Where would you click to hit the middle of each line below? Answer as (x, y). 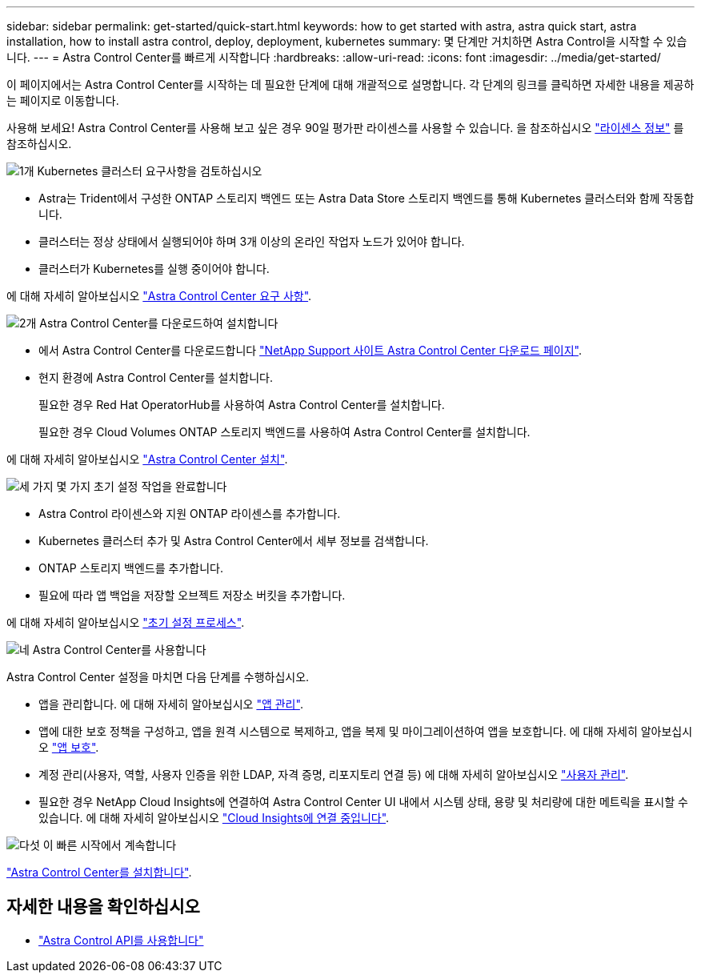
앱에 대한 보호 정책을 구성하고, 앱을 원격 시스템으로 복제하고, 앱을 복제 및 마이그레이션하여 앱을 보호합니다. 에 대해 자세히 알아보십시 (366, 731)
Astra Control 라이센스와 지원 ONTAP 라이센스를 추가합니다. (190, 514)
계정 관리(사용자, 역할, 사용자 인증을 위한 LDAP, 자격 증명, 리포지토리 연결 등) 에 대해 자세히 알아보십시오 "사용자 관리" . (334, 774)
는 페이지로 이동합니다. (63, 100)
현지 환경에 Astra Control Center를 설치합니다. (156, 377)
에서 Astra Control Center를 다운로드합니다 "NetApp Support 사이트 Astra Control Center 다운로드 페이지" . (310, 350)
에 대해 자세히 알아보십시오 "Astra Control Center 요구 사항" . (159, 296)
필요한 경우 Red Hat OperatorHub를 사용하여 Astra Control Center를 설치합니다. (242, 405)
